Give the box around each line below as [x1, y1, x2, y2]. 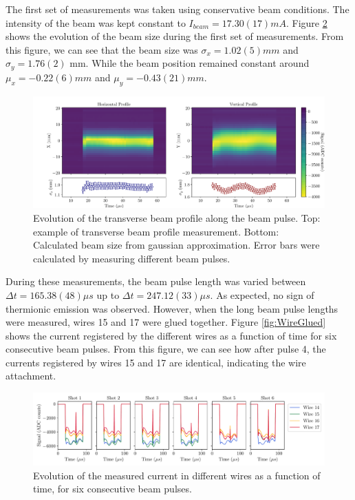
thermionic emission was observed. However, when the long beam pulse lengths [6, 301, 338, 315]
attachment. [6, 368, 56, 383]
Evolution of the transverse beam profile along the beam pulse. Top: [33, 210, 321, 225]
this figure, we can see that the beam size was [6, 42, 198, 56]
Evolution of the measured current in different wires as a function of [33, 468, 321, 482]
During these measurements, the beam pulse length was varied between [6, 274, 306, 289]
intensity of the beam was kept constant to [6, 15, 186, 30]
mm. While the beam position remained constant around [69, 56, 310, 70]
